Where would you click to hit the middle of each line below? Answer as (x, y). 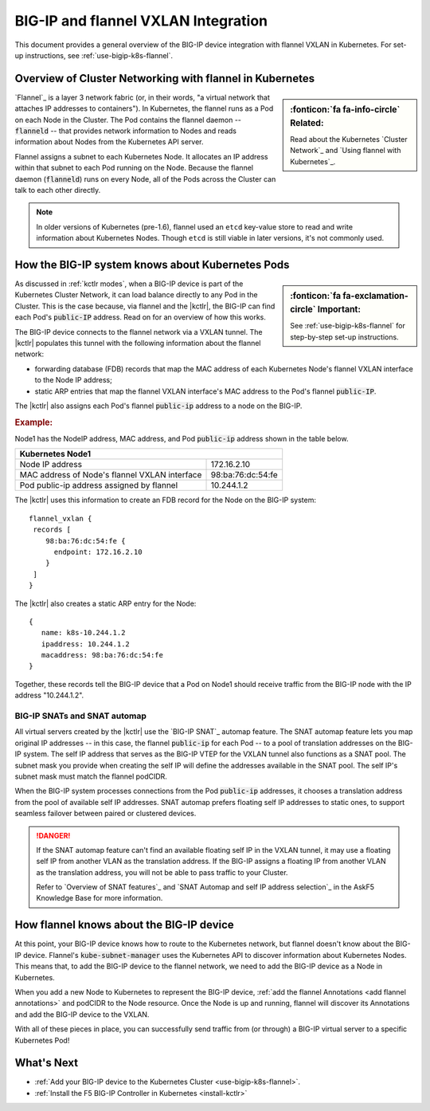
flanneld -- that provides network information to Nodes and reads (126, 131)
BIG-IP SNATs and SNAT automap (80, 716)
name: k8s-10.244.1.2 (83, 633)
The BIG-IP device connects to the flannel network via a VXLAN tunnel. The (139, 332)
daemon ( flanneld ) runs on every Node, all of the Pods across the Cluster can (145, 179)
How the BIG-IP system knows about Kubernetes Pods (152, 264)
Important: (339, 309)
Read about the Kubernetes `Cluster (349, 139)
